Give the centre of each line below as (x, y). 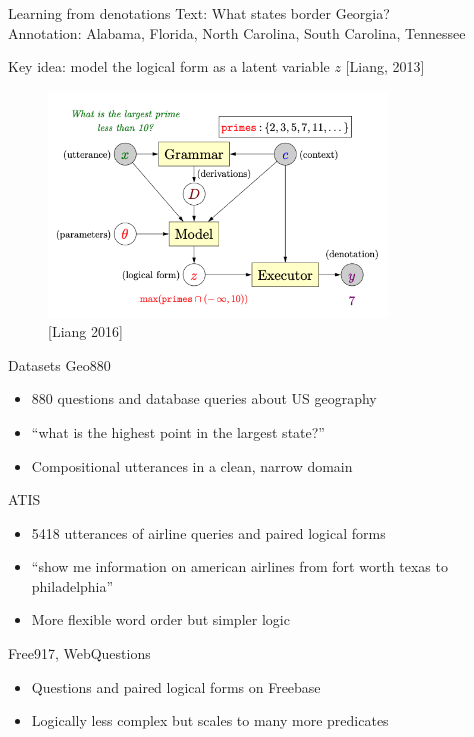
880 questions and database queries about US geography (204, 398)
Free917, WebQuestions (79, 653)
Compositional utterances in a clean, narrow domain (192, 465)
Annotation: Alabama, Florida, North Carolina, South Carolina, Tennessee (237, 32)
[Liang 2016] (85, 331)
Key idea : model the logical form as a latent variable (169, 66)
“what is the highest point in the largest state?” (178, 431)
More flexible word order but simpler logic (160, 619)
